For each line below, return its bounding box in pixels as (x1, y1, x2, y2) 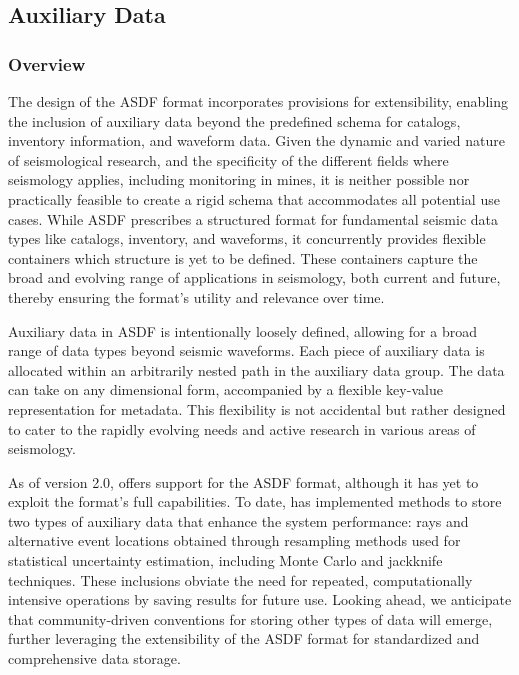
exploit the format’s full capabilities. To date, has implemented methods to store (8, 491, 502, 512)
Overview (8, 51, 86, 76)
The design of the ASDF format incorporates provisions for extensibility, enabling (8, 91, 508, 111)
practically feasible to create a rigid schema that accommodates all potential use (8, 188, 500, 209)
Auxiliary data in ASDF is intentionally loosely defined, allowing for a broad (8, 320, 477, 341)
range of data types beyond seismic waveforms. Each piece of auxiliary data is (8, 340, 485, 361)
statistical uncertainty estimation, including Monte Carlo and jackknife (8, 550, 443, 571)
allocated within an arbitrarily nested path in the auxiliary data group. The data (8, 359, 505, 380)
